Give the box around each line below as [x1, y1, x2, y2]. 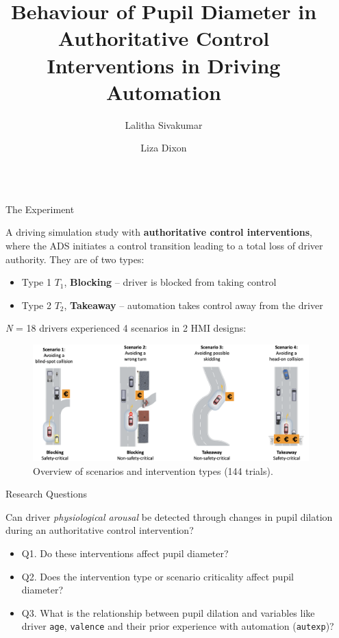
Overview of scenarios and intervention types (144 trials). [33, 463, 273, 478]
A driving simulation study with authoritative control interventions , [5, 225, 313, 239]
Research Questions [5, 487, 88, 501]
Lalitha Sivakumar [125, 117, 203, 132]
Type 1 [21, 275, 51, 289]
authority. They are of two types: [5, 251, 145, 266]
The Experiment [5, 201, 75, 216]
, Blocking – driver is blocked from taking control [64, 275, 277, 289]
